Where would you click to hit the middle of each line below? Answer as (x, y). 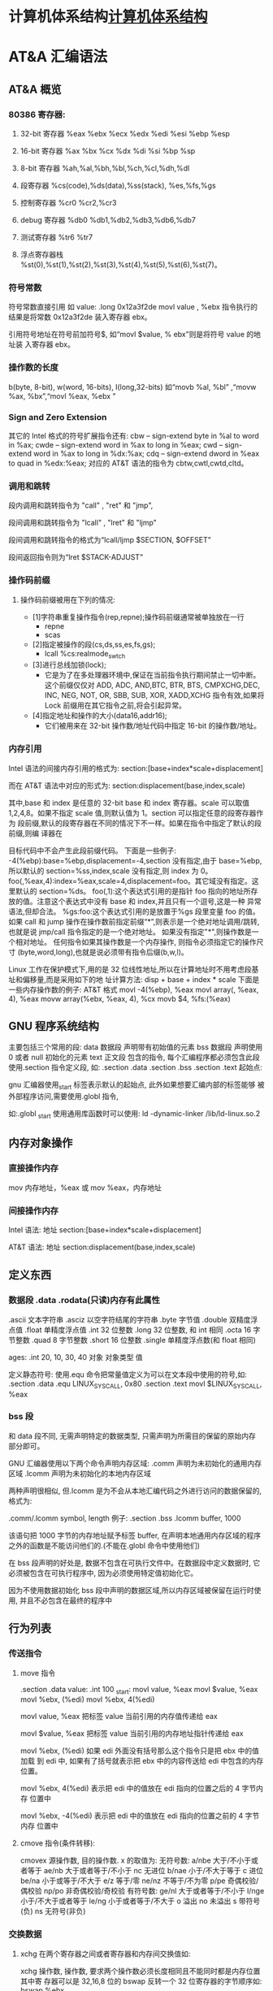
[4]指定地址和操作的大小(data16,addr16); (100, 716)
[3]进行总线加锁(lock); (69, 665)
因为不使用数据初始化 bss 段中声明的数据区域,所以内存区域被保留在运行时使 (135, 1590)
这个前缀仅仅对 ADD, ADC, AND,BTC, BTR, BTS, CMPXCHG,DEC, (152, 685)
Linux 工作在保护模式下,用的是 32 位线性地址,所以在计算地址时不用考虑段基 (134, 969)
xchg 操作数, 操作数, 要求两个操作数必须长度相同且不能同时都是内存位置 (140, 1971)
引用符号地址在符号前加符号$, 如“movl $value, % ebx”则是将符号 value (127, 335)
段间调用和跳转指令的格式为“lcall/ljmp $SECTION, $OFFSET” (110, 540)
